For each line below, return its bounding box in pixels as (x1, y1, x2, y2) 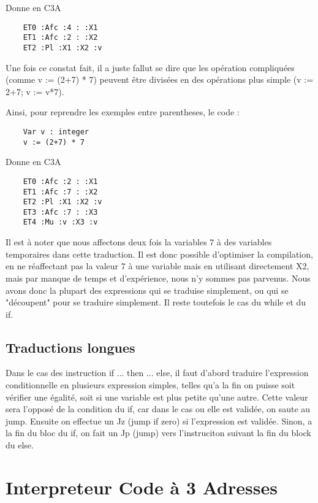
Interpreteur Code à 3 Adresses (6, 474, 278, 499)
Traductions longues (6, 337, 135, 356)
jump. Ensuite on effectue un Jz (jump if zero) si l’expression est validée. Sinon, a (6, 414, 312, 427)
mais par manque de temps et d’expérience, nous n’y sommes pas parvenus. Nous (6, 271, 311, 284)
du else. (6, 439, 34, 451)
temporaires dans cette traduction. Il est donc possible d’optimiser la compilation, (6, 247, 313, 260)
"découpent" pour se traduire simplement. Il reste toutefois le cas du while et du (6, 296, 306, 309)
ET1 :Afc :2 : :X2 (23, 33, 98, 42)
